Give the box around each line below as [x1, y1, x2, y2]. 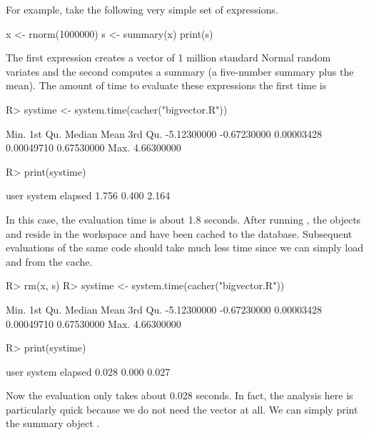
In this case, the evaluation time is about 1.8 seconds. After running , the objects [6, 211, 361, 226]
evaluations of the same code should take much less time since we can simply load [6, 240, 363, 255]
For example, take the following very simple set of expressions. [6, 2, 278, 16]
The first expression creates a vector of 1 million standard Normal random [6, 50, 331, 65]
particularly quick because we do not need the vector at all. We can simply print [6, 401, 358, 416]
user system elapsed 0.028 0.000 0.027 [6, 364, 171, 379]
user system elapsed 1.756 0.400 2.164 [6, 188, 171, 203]
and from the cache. [6, 254, 93, 269]
